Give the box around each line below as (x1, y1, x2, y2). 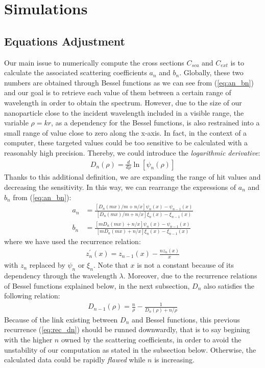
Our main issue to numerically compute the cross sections (4, 57, 184, 68)
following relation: (4, 290, 60, 301)
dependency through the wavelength (4, 270, 117, 281)
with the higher (4, 334, 53, 344)
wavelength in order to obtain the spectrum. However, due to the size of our (4, 97, 242, 107)
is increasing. (154, 354, 195, 365)
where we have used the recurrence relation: (4, 236, 141, 247)
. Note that (93, 259, 128, 270)
